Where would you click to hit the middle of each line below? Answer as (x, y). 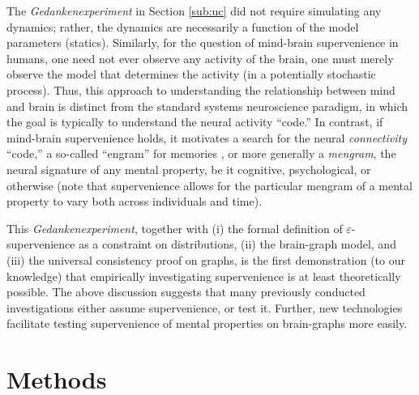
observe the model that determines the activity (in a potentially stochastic (191, 74)
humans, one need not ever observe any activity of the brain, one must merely (200, 58)
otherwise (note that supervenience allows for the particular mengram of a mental (209, 185)
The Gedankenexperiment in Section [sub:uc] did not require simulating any (194, 11)
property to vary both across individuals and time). (135, 201)
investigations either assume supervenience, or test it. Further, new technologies (205, 307)
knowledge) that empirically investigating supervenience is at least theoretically (204, 276)
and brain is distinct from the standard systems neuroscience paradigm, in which (207, 106)
